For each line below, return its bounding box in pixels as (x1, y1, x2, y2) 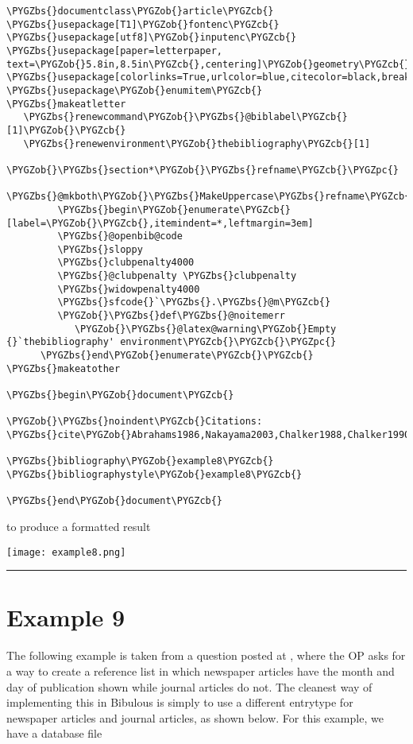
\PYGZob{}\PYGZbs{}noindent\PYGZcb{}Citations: (6, 416, 263, 428)
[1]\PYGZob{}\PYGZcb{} (6, 124, 126, 136)
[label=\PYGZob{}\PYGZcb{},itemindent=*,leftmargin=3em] (6, 217, 314, 229)
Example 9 (6, 601, 125, 634)
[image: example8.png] (6, 546, 126, 558)
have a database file (6, 725, 102, 742)
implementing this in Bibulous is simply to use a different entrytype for (6, 694, 353, 711)
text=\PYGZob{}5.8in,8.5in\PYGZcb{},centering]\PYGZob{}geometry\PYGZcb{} (6, 58, 411, 70)
